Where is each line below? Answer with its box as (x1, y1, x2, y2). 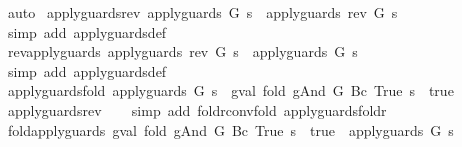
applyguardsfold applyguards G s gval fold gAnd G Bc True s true (7, 80, 454, 101)
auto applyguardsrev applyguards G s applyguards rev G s (7, 2, 398, 22)
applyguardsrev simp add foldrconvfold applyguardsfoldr (7, 99, 387, 120)
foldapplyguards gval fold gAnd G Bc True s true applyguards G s (7, 119, 454, 140)
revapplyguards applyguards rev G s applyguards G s (7, 41, 358, 62)
